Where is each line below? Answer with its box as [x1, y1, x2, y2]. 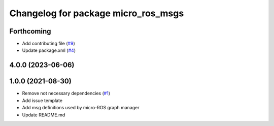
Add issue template [22, 97, 63, 104]
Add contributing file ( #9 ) [22, 41, 76, 47]
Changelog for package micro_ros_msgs [9, 8, 184, 19]
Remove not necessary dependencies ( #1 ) [22, 90, 111, 97]
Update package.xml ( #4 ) [22, 47, 76, 53]
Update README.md [22, 112, 65, 118]
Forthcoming [9, 27, 51, 36]
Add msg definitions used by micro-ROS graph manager [22, 105, 140, 111]
